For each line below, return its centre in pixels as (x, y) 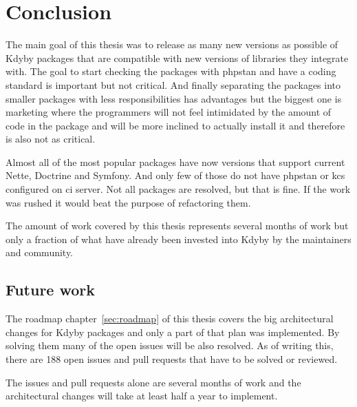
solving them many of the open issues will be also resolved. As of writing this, (170, 345)
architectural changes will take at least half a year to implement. (142, 396)
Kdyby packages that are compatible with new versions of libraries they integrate (177, 58)
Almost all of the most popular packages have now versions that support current (175, 161)
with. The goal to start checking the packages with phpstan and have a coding (171, 71)
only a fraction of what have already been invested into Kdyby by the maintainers (178, 239)
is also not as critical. (51, 139)
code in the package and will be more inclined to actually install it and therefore (175, 125)
